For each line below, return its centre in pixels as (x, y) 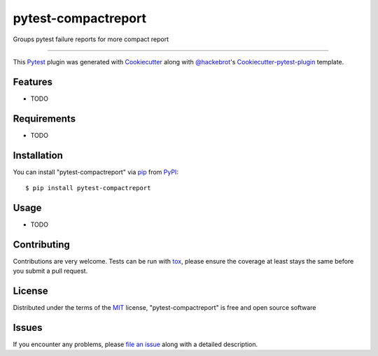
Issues (28, 328)
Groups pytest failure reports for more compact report (91, 39)
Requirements (44, 119)
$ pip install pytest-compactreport (88, 188)
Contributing (41, 244)
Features (33, 81)
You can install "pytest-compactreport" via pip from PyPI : (96, 172)
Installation (38, 155)
